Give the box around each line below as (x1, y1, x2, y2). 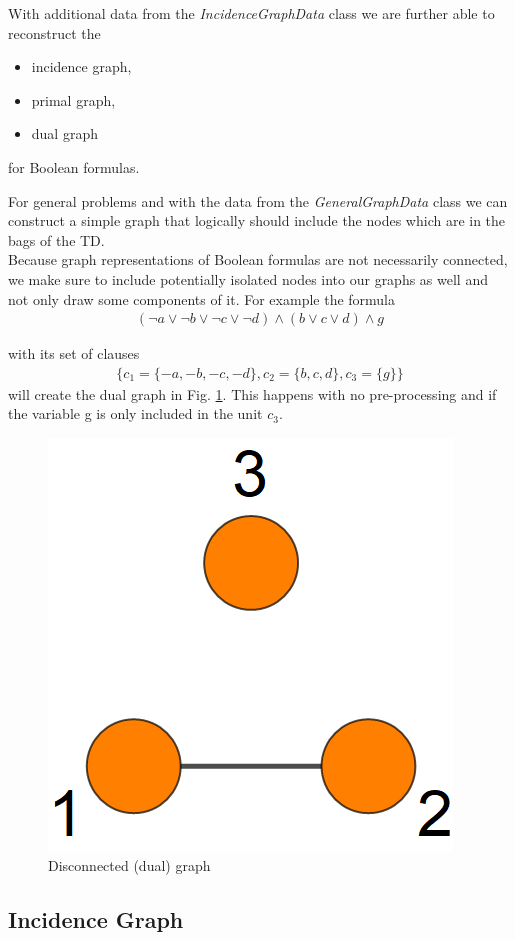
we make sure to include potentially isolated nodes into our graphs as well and (8, 268, 488, 289)
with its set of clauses (8, 343, 140, 364)
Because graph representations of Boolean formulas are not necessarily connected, (8, 249, 508, 270)
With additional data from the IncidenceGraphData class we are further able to (8, 3, 495, 23)
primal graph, (31, 89, 116, 110)
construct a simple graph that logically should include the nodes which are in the (8, 210, 506, 231)
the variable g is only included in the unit (8, 403, 263, 424)
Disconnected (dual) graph (48, 854, 211, 875)
